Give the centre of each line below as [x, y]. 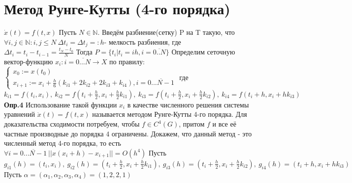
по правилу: [127, 61]
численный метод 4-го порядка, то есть [63, 143]
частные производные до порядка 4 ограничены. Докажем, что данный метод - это [128, 133]
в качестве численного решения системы [188, 104]
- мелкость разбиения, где [143, 41]
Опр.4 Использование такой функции [61, 104]
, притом [192, 124]
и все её [224, 124]
